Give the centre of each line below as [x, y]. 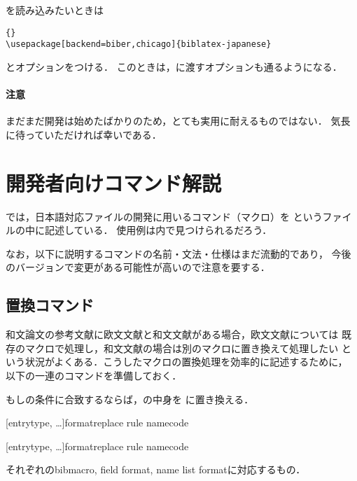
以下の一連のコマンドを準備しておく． [94, 375]
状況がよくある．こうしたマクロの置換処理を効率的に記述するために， [186, 362]
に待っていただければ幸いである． [84, 134]
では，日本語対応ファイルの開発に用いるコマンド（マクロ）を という [164, 216]
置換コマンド [50, 305]
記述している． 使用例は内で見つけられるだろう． [158, 230]
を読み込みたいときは [55, 10]
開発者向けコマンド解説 [114, 182]
